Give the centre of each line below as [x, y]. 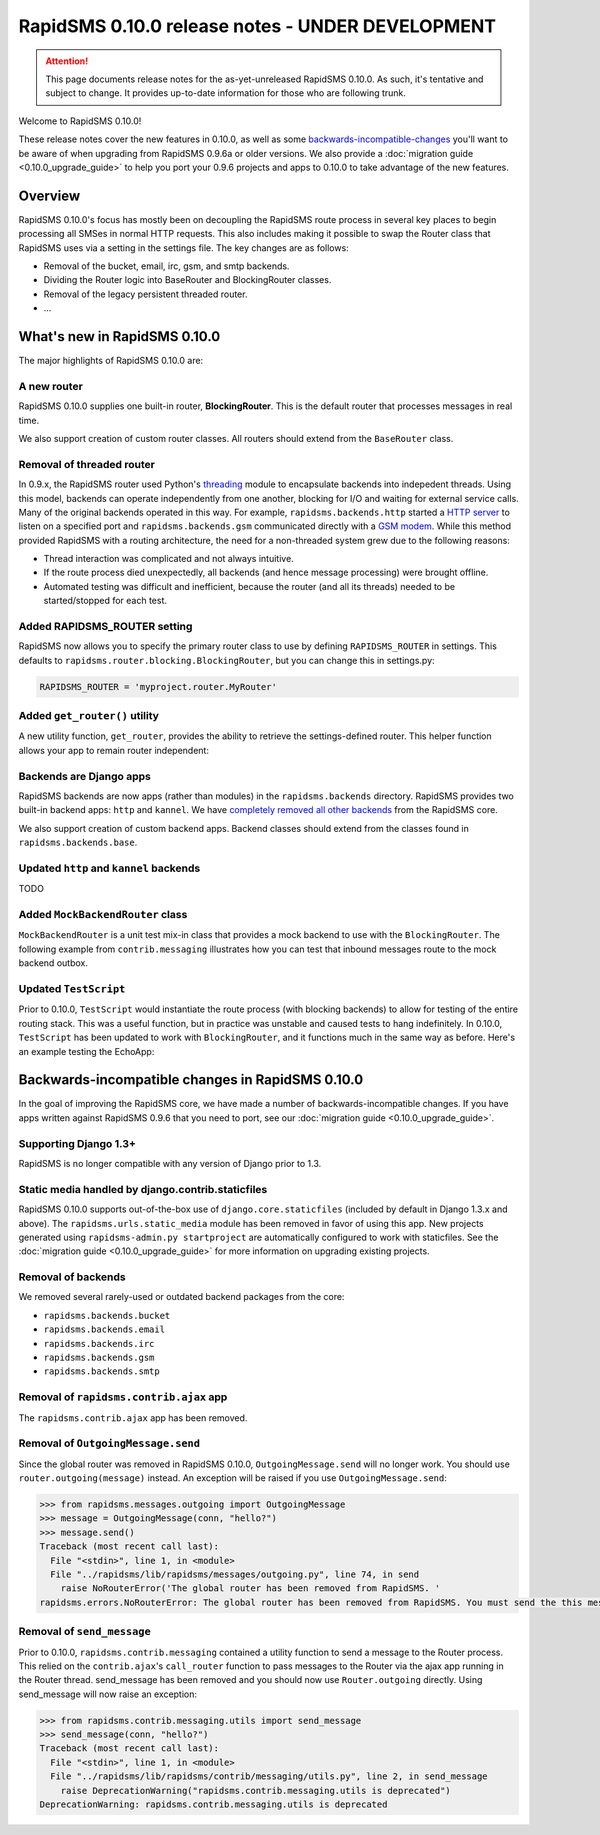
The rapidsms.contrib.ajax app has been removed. [133, 1417]
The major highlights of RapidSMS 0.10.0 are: [111, 361]
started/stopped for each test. [105, 601]
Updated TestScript [72, 989]
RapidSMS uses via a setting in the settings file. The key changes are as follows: [183, 247]
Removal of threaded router [86, 464]
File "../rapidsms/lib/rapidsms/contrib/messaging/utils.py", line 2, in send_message [269, 1776]
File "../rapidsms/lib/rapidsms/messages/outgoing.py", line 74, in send [235, 1574]
